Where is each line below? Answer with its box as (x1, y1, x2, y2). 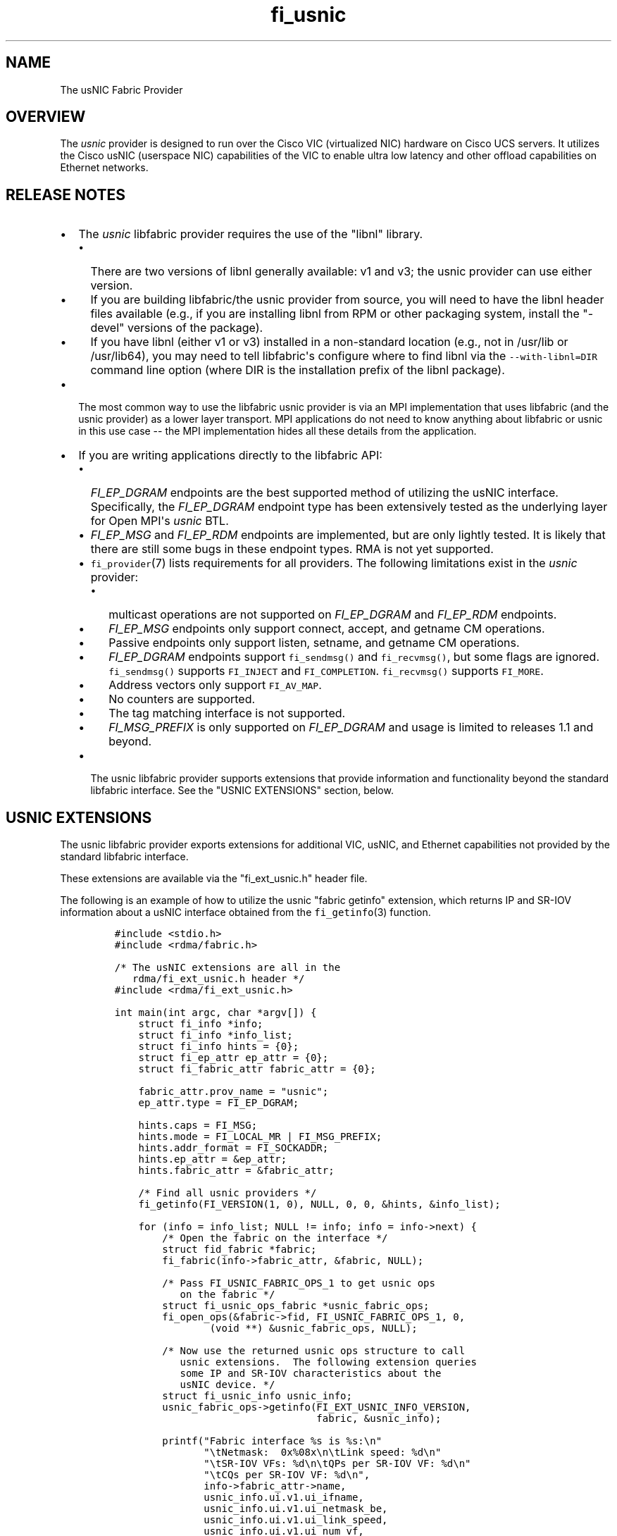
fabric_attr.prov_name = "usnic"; (138, 1086, 329, 1098)
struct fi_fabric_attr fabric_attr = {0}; (138, 1063, 376, 1075)
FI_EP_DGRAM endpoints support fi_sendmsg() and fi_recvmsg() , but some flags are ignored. (108, 650, 600, 664)
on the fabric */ (180, 1289, 275, 1301)
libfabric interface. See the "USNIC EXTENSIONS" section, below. (90, 784, 394, 797)
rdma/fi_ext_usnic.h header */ (132, 973, 305, 985)
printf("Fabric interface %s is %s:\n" (162, 1435, 382, 1447)
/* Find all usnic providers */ (138, 1187, 317, 1199)
